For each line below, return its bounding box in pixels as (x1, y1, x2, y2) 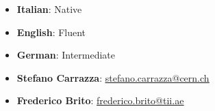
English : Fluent (16, 25, 86, 39)
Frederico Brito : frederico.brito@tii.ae (16, 93, 184, 108)
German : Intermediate (16, 48, 116, 62)
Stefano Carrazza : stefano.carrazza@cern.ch (16, 70, 210, 84)
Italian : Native (16, 2, 82, 16)
